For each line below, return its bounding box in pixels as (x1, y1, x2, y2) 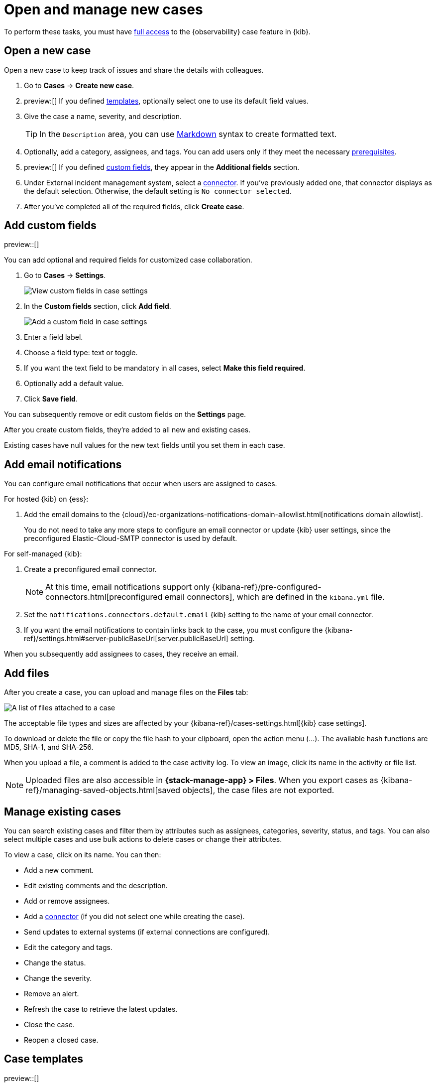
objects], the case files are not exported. (182, 785, 334, 796)
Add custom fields (4, 219, 97, 232)
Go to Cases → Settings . (24, 271, 106, 280)
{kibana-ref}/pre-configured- (212, 582, 322, 592)
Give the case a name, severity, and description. (24, 112, 182, 121)
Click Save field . (24, 395, 78, 404)
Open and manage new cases (4, 1, 203, 18)
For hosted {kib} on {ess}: (4, 495, 89, 504)
